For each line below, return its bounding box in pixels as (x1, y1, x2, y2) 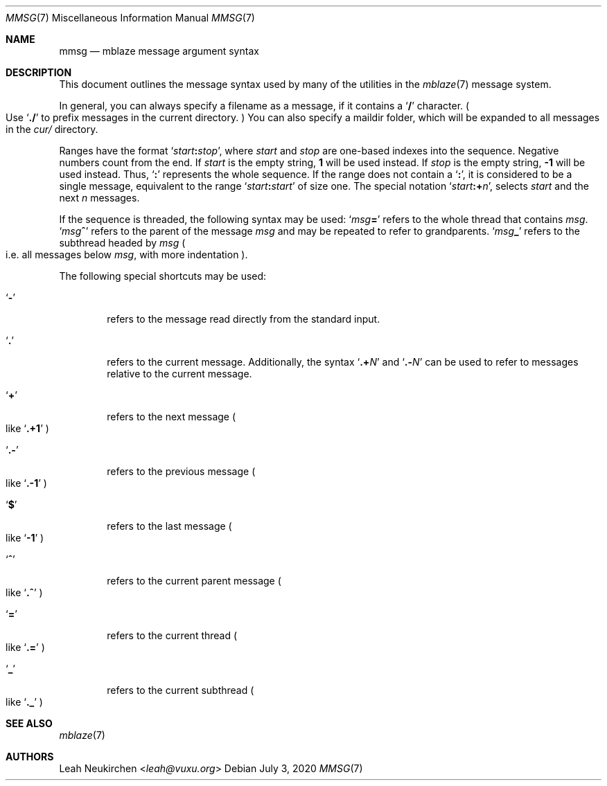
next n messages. (59, 192, 140, 204)
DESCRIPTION (6, 66, 72, 78)
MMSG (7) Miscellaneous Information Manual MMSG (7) (6, 12, 255, 24)
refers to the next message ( (107, 411, 236, 422)
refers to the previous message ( (107, 465, 256, 477)
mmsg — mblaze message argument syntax (59, 45, 259, 57)
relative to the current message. (107, 368, 252, 379)
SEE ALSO (6, 717, 53, 729)
